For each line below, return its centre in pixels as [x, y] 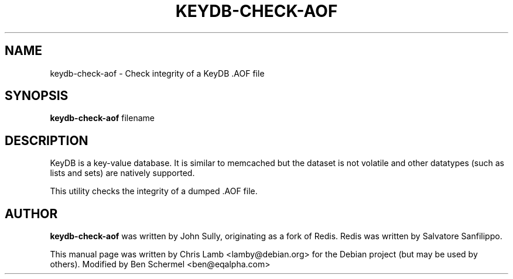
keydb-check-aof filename [102, 118]
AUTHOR [31, 213]
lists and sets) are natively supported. [122, 173]
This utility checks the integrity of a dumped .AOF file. [154, 191]
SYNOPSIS [37, 96]
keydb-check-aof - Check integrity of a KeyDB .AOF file [157, 73]
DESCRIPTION [47, 140]
